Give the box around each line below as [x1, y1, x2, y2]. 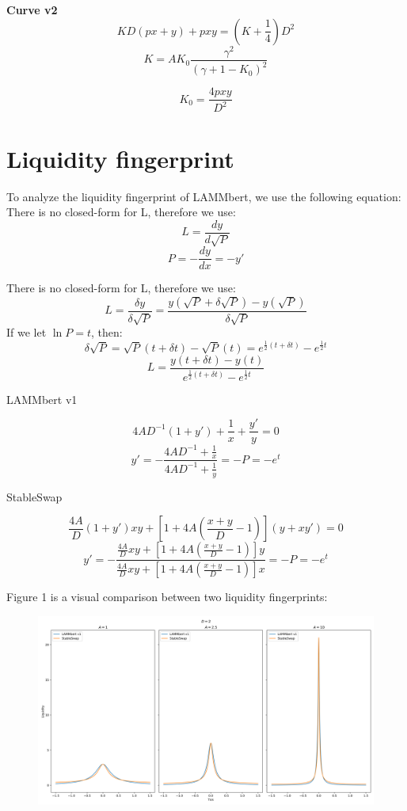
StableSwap [6, 488, 63, 504]
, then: [90, 324, 123, 341]
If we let [6, 324, 47, 341]
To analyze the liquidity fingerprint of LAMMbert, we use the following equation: [6, 188, 401, 204]
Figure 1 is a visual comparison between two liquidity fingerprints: [6, 588, 328, 605]
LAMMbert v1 [6, 390, 78, 407]
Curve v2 [6, 2, 58, 17]
